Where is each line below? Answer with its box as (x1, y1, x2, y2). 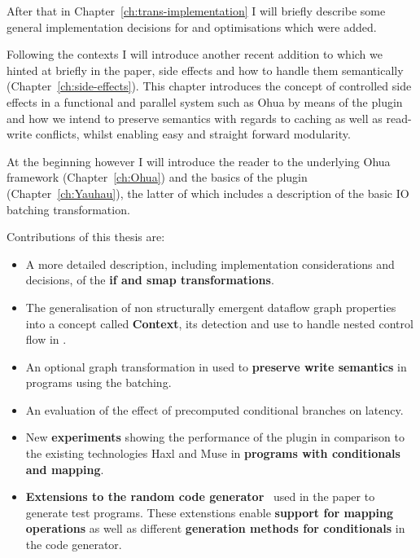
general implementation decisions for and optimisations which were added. (7, 18, 377, 35)
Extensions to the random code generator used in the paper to (25, 488, 375, 505)
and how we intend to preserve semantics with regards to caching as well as (7, 109, 383, 126)
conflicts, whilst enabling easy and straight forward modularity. (35, 125, 351, 143)
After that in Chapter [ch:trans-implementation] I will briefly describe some (7, 2, 386, 19)
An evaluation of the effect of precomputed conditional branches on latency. (25, 401, 404, 418)
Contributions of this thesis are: (7, 228, 165, 245)
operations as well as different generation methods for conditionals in (25, 520, 405, 537)
